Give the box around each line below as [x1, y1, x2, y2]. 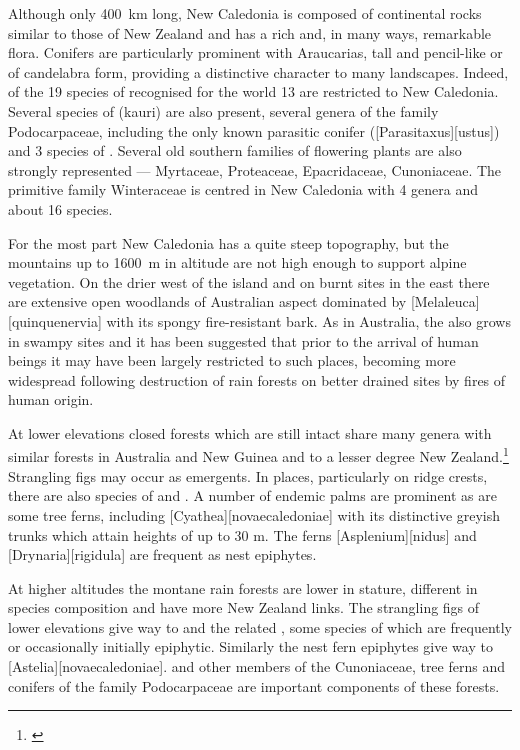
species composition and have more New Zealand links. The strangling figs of [8, 597, 480, 618]
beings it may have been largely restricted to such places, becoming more [8, 350, 456, 371]
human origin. [8, 389, 94, 410]
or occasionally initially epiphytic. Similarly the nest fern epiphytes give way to [8, 636, 493, 657]
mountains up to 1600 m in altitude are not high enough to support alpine [8, 252, 467, 273]
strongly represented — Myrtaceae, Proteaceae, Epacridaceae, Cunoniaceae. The [8, 159, 502, 180]
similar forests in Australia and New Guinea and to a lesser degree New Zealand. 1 [8, 443, 509, 467]
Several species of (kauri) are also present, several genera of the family [8, 100, 439, 121]
